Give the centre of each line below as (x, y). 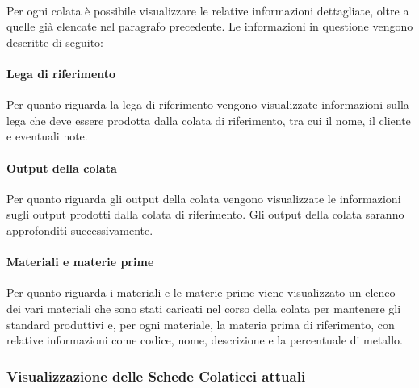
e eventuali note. (47, 136)
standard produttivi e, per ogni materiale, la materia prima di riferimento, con (201, 324)
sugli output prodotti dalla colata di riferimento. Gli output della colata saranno (205, 214)
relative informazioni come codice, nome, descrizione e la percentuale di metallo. (205, 340)
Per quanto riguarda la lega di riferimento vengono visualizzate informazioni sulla (208, 104)
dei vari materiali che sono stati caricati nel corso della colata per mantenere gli (204, 308)
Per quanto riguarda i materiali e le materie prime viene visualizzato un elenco (201, 292)
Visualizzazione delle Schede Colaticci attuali (156, 375)
